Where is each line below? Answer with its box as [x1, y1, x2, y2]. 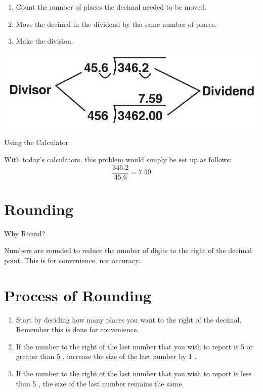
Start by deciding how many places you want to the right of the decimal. [16, 314, 242, 325]
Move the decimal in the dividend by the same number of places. [16, 18, 217, 29]
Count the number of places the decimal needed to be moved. [16, 2, 206, 12]
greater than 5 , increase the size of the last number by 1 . [16, 351, 197, 362]
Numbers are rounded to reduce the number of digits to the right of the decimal [4, 245, 252, 256]
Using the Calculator [4, 137, 69, 148]
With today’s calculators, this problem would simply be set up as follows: [4, 154, 232, 164]
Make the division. [16, 35, 73, 46]
